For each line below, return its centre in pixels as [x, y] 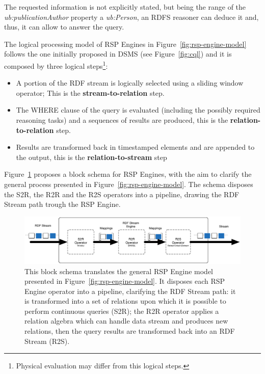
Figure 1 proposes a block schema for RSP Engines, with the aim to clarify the [128, 174]
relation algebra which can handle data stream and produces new [126, 321]
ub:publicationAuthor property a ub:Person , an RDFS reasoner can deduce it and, [131, 17]
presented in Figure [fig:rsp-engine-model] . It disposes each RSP [125, 281]
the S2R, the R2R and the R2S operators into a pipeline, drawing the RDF [122, 194]
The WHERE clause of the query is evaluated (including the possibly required [138, 110]
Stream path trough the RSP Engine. [62, 204]
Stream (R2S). [47, 341]
